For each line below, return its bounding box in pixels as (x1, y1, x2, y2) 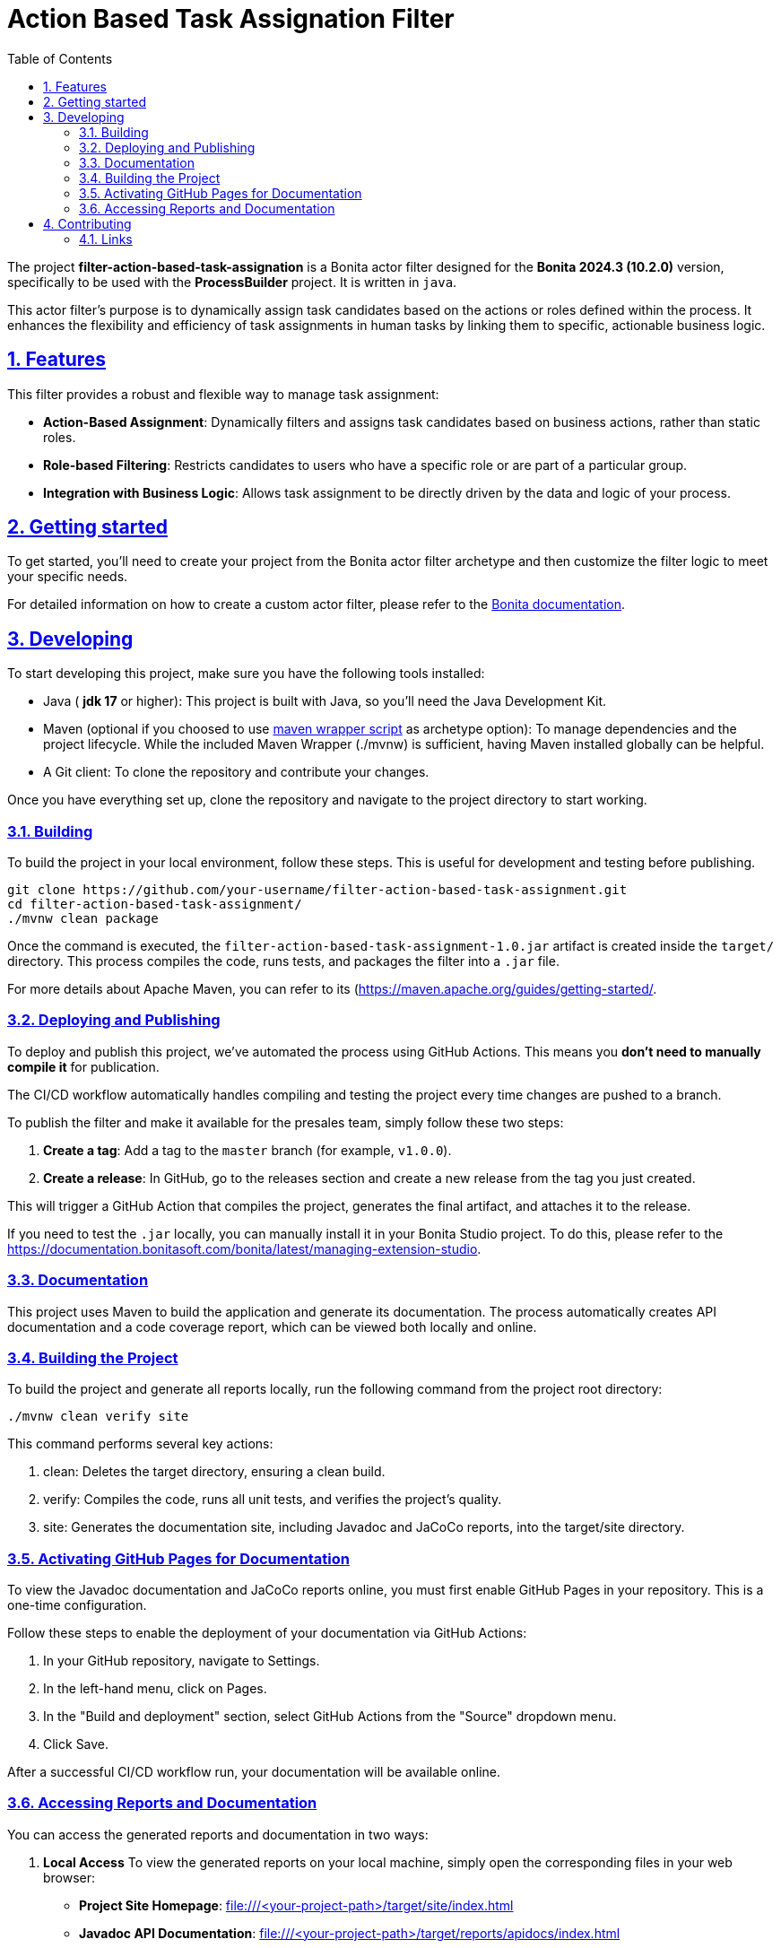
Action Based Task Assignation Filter (7, 4, 455, 34)
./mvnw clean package (7, 911, 159, 926)
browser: (43, 1869, 96, 1885)
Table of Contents (7, 50, 113, 66)
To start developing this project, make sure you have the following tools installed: (7, 665, 485, 682)
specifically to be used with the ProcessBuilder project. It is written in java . (7, 274, 457, 290)
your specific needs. (7, 569, 128, 585)
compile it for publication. (7, 1058, 160, 1074)
